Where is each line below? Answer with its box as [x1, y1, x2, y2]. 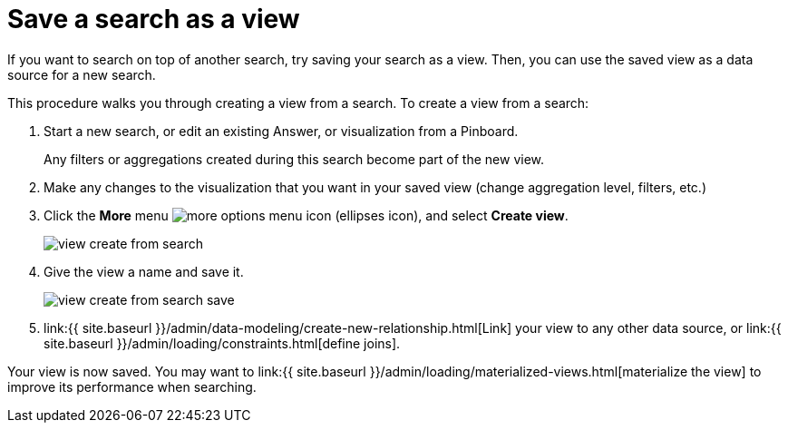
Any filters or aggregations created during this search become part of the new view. [44, 151, 545, 167]
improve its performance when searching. [7, 378, 257, 395]
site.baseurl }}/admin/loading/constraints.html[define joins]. [44, 335, 401, 351]
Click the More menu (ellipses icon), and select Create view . [44, 207, 569, 223]
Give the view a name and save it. [44, 263, 244, 279]
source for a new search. [7, 66, 156, 83]
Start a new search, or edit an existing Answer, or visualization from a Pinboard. [44, 122, 519, 139]
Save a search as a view [7, 4, 300, 34]
